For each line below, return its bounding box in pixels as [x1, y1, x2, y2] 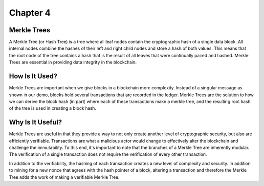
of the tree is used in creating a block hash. [9, 105, 96, 111]
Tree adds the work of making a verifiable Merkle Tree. [9, 174, 120, 180]
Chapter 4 [9, 7, 51, 18]
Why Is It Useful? [9, 118, 62, 126]
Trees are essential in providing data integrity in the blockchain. [9, 59, 137, 65]
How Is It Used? [9, 72, 58, 81]
